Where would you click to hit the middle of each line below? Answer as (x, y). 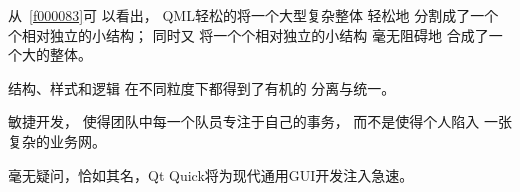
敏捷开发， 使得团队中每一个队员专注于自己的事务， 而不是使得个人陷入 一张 (260, 121)
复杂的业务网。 (57, 140)
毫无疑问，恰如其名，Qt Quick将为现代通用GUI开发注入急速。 (211, 174)
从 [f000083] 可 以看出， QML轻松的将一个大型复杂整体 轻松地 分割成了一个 (253, 15)
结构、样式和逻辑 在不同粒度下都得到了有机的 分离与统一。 (202, 87)
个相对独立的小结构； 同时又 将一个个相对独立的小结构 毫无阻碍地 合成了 (248, 34)
